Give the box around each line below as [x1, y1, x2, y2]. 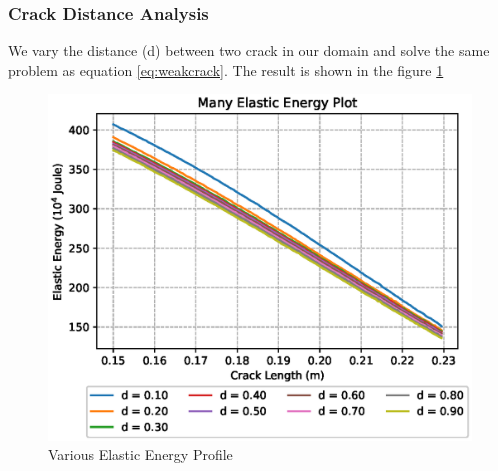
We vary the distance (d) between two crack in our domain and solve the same [8, 40, 490, 61]
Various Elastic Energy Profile [48, 444, 233, 465]
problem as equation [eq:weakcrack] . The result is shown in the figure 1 [8, 59, 444, 80]
